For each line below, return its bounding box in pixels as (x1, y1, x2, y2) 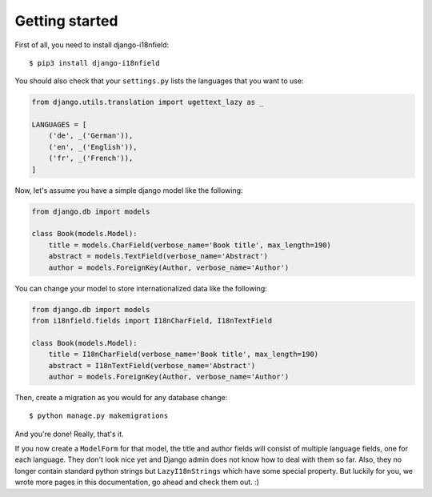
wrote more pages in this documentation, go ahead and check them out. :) (14, 477, 260, 487)
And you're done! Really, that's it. (14, 429, 124, 439)
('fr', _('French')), (48, 154, 134, 163)
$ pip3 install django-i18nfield (29, 58, 160, 67)
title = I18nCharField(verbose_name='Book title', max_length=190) (48, 350, 319, 359)
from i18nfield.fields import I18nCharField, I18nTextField (31, 316, 273, 325)
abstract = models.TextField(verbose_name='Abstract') (48, 252, 268, 261)
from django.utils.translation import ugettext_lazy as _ (31, 98, 264, 107)
